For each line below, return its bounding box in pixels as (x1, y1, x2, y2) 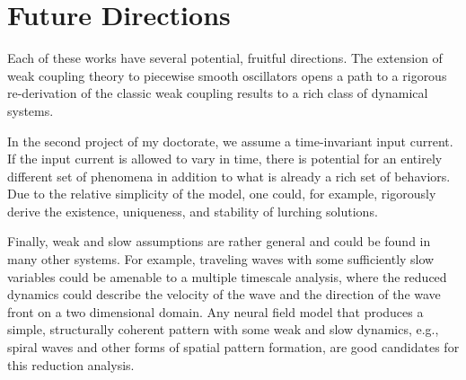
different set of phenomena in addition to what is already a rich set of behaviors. (7, 166, 451, 185)
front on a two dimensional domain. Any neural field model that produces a (7, 302, 424, 321)
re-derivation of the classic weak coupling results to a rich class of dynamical (7, 84, 428, 102)
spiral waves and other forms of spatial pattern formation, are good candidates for (7, 338, 460, 357)
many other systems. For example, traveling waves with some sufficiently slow (7, 250, 435, 269)
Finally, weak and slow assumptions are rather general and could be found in (7, 232, 431, 251)
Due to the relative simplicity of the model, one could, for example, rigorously (7, 184, 436, 203)
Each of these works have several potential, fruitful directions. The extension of (7, 49, 443, 67)
